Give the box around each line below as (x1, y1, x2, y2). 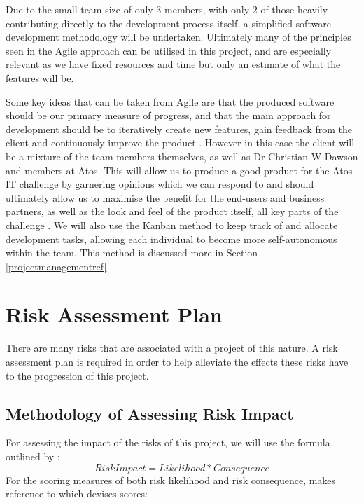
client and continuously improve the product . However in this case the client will (6, 135, 355, 150)
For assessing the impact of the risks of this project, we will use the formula (6, 435, 330, 450)
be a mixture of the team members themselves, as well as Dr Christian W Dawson (6, 149, 358, 163)
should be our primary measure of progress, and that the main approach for (6, 108, 331, 123)
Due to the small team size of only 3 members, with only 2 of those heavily (6, 2, 328, 16)
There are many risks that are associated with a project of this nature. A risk (6, 340, 338, 355)
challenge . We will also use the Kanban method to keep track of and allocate (6, 217, 338, 232)
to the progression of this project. (6, 368, 149, 383)
